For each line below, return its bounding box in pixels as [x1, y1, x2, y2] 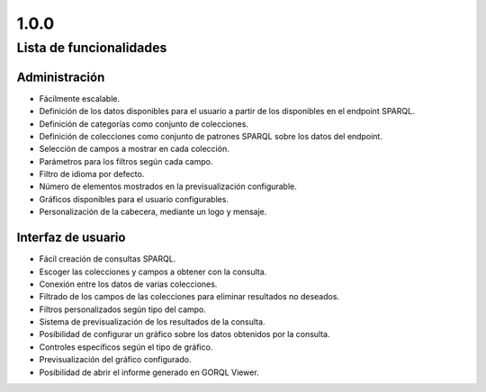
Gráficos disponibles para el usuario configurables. [39, 193, 229, 204]
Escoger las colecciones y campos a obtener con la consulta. [39, 266, 267, 277]
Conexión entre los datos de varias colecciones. [39, 279, 218, 290]
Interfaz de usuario [16, 230, 126, 245]
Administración [16, 69, 105, 85]
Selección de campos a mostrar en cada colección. [39, 144, 229, 155]
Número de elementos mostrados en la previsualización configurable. [39, 181, 297, 192]
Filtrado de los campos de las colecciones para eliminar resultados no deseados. [39, 291, 340, 302]
